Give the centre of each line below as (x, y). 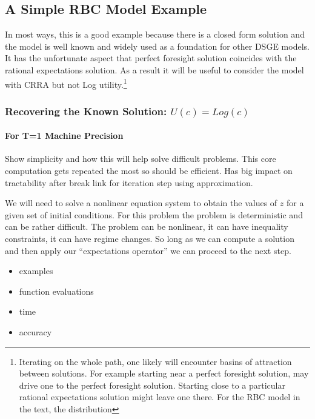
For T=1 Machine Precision (64, 136)
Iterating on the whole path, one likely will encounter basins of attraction (155, 361)
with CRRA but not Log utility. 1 (66, 83)
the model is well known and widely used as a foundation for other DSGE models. (157, 46)
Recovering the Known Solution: (86, 111)
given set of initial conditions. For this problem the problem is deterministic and (154, 214)
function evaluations (56, 291)
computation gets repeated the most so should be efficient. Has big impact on (149, 171)
